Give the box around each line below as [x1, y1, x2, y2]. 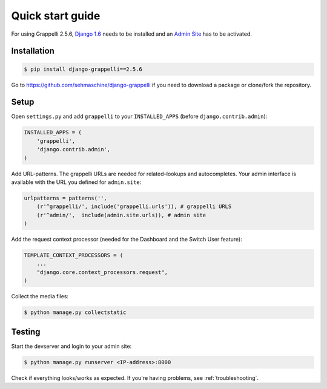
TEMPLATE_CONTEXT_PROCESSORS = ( [24, 252, 124, 259]
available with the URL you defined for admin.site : [11, 178, 142, 186]
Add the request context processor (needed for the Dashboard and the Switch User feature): [11, 236, 242, 243]
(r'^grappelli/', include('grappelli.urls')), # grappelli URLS [36, 203, 232, 210]
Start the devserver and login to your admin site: [11, 342, 132, 350]
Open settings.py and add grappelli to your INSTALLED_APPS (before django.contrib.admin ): [11, 113, 268, 120]
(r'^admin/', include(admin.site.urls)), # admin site [36, 212, 206, 218]
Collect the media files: [11, 293, 69, 300]
